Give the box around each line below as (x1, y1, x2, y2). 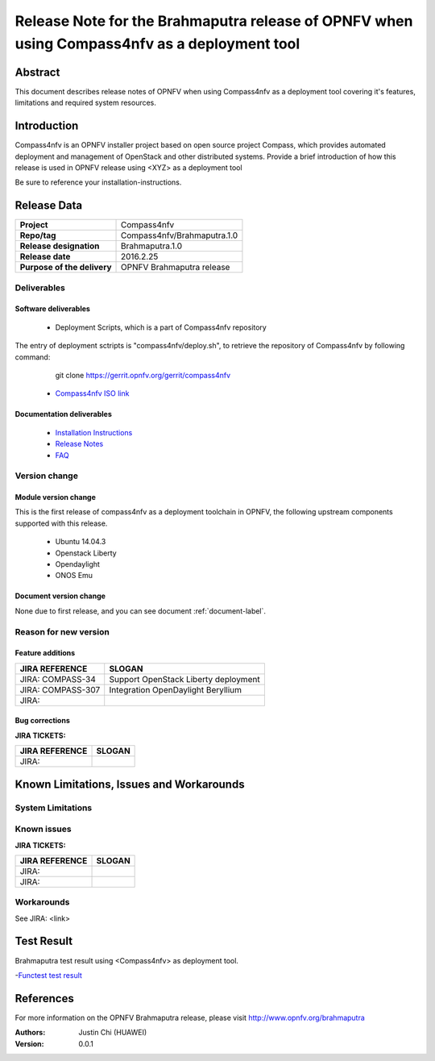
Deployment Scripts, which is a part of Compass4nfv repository (55, 322, 267, 332)
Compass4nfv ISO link (55, 389, 130, 398)
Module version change (14, 493, 97, 502)
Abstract (14, 65, 60, 79)
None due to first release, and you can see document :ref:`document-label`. (14, 605, 266, 616)
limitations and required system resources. (14, 98, 157, 108)
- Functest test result (14, 970, 82, 980)
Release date (19, 251, 71, 262)
